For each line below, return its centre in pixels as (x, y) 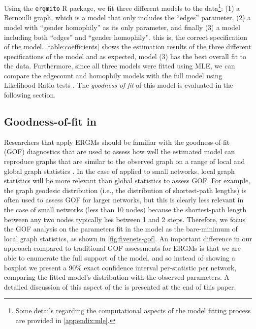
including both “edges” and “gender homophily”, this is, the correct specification (126, 37)
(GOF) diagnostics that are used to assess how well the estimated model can (120, 151)
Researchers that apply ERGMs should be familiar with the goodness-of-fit (117, 142)
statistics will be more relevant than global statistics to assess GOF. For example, (127, 181)
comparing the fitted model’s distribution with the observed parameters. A (117, 277)
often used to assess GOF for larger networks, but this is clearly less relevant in (124, 200)
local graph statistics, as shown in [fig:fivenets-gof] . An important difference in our (128, 238)
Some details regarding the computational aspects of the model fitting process (133, 311)
